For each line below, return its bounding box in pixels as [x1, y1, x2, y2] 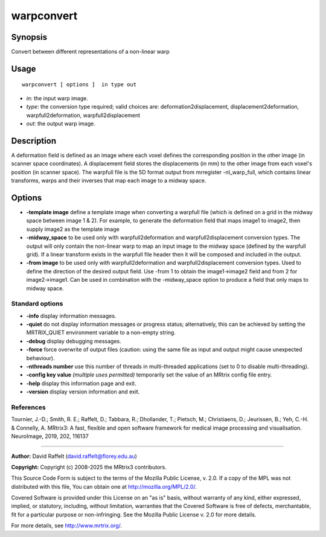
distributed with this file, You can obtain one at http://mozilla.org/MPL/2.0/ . [11, 483, 197, 490]
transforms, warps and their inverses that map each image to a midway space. [11, 177, 206, 184]
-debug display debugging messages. [26, 337, 122, 345]
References [11, 403, 46, 411]
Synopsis [11, 32, 48, 42]
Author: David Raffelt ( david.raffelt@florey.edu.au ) [11, 453, 137, 460]
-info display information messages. [26, 312, 117, 319]
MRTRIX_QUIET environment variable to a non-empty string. [26, 329, 176, 336]
